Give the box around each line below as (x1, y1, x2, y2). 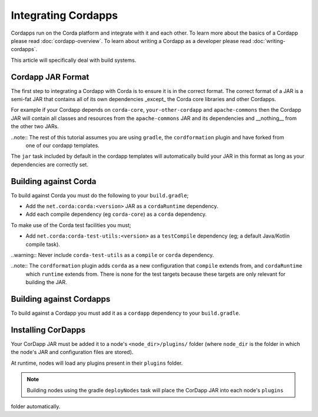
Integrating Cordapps (11, 9, 118, 22)
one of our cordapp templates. (25, 142, 100, 149)
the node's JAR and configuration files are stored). (11, 349, 134, 356)
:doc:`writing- (252, 37, 286, 44)
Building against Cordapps (11, 294, 111, 304)
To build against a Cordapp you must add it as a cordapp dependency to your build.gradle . (11, 309, 241, 317)
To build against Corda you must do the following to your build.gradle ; (11, 192, 189, 199)
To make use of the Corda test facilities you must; (11, 221, 132, 229)
